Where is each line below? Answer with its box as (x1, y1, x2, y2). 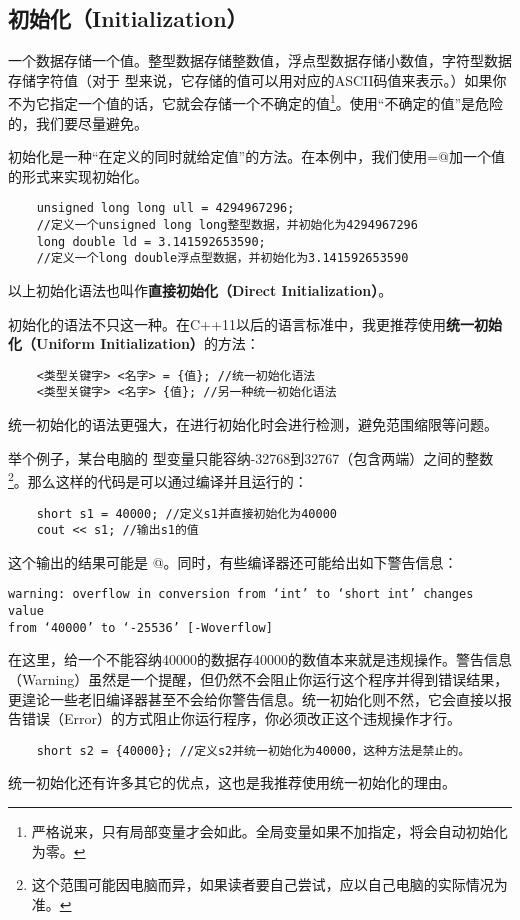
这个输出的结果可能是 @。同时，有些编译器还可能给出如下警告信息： (8, 551, 458, 572)
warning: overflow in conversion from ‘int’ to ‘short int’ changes (8, 587, 474, 602)
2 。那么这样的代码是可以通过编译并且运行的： (8, 468, 308, 491)
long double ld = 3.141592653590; (36, 234, 266, 249)
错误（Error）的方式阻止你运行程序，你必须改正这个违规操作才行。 (21, 708, 461, 729)
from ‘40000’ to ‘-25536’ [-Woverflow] (8, 620, 273, 635)
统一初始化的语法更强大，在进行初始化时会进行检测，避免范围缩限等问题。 (8, 414, 498, 435)
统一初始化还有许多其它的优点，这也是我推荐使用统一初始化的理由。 (8, 772, 456, 793)
